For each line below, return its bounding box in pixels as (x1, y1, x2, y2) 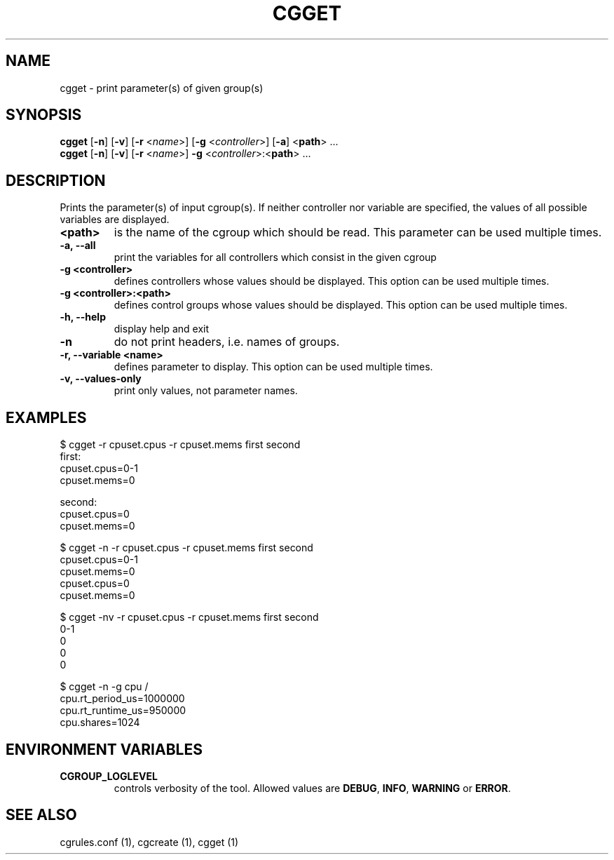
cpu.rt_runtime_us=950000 (60, 704, 186, 717)
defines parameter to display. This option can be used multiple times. (114, 361, 433, 373)
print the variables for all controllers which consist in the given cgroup (114, 251, 437, 264)
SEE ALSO (6, 806, 77, 824)
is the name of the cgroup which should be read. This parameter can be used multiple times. (114, 225, 602, 240)
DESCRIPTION (6, 171, 106, 189)
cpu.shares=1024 (60, 716, 140, 729)
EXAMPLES (6, 408, 87, 426)
